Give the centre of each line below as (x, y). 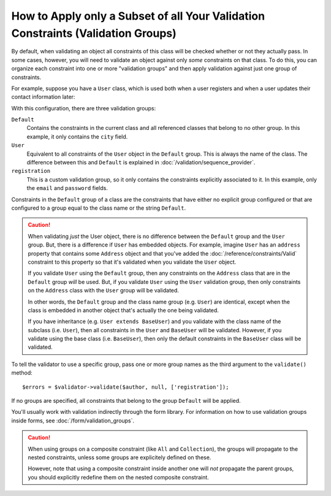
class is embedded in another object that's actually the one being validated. (123, 310)
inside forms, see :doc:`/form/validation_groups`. (73, 421)
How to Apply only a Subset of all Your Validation (138, 16)
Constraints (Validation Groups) (94, 33)
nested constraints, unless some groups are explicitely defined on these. (120, 457)
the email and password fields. (67, 188)
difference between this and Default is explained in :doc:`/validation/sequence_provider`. (141, 162)
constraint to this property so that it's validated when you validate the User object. (132, 262)
